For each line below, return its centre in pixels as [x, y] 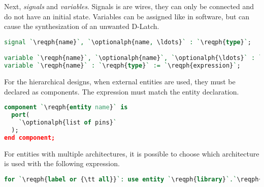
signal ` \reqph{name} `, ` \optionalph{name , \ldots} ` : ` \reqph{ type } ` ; [128, 42]
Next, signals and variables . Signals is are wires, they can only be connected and [129, 6]
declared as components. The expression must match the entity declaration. [122, 91]
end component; [30, 137]
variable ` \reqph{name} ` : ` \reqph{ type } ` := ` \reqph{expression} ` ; [122, 66]
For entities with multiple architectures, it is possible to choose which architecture [132, 153]
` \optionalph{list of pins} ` [68, 122]
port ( [21, 115]
